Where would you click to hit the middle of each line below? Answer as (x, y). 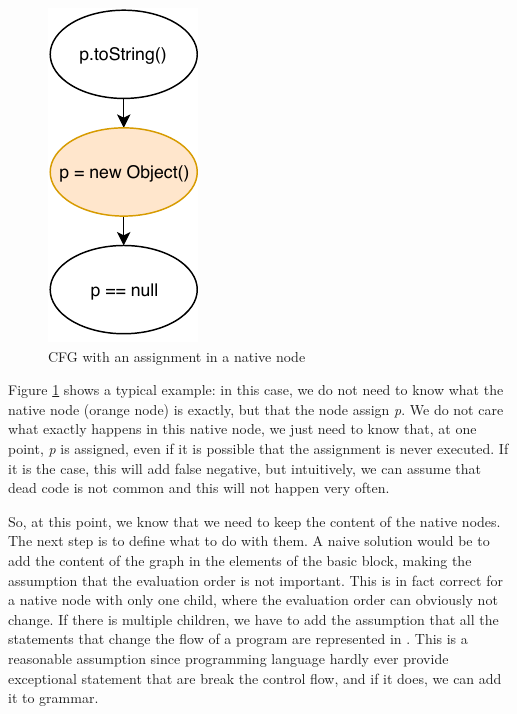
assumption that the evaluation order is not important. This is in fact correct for (255, 579)
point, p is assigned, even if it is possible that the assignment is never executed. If (258, 447)
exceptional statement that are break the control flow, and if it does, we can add (255, 677)
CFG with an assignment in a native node (177, 355)
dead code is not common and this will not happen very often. (199, 487)
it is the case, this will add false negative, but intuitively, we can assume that (244, 467)
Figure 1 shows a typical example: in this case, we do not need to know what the (256, 389)
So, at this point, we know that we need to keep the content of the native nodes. (254, 520)
